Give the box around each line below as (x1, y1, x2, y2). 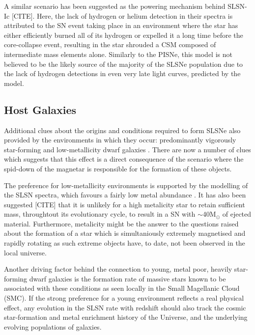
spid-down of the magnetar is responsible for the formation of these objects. (4, 163, 232, 173)
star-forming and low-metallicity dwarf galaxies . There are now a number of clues (4, 144, 251, 154)
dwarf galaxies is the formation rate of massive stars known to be (29, 273, 226, 283)
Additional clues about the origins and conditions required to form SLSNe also (4, 125, 241, 135)
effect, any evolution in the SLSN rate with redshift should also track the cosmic (4, 302, 246, 312)
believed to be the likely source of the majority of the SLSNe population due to (4, 58, 243, 69)
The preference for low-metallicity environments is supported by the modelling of (4, 180, 248, 190)
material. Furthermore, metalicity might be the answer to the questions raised (4, 218, 239, 228)
